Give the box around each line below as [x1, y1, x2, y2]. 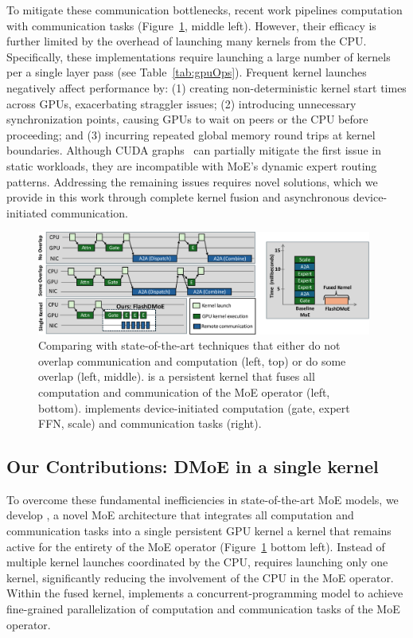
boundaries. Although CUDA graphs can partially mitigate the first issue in [6, 142, 381, 159]
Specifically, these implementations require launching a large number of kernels [6, 48, 391, 65]
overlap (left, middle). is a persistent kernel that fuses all [38, 368, 315, 385]
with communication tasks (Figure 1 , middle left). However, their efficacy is [6, 17, 376, 33]
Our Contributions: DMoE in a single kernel [6, 454, 379, 479]
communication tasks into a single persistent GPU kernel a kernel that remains [6, 523, 392, 539]
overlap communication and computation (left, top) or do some [38, 352, 346, 369]
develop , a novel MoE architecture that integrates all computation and [6, 507, 354, 523]
